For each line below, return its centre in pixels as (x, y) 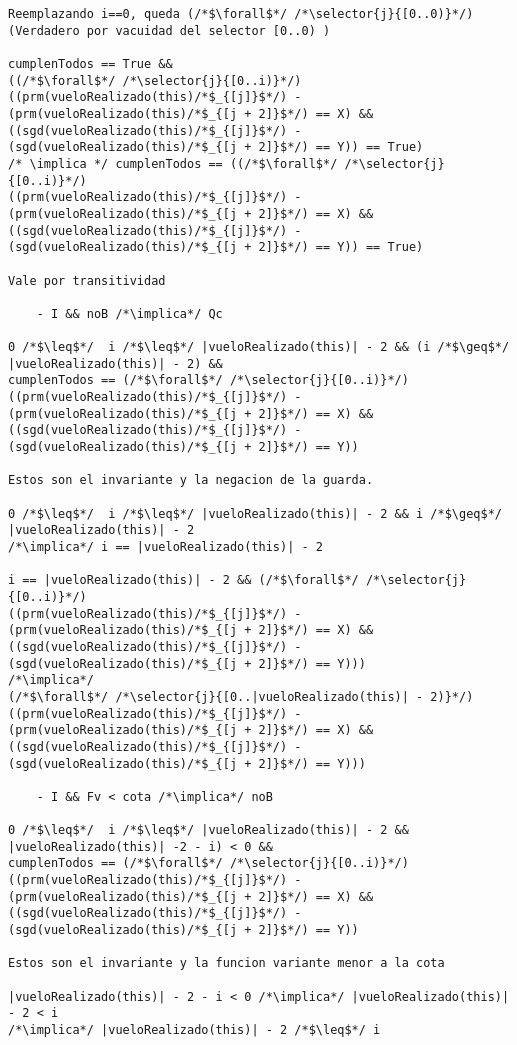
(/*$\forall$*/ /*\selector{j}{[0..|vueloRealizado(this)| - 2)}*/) (241, 696)
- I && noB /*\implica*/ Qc (129, 313)
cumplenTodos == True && (90, 63)
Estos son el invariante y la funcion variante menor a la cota (226, 963)
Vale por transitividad (87, 280)
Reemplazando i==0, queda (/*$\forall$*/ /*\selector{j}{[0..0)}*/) (241, 14)
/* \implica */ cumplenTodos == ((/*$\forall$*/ (173, 163)
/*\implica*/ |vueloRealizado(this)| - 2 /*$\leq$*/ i (194, 1030)
